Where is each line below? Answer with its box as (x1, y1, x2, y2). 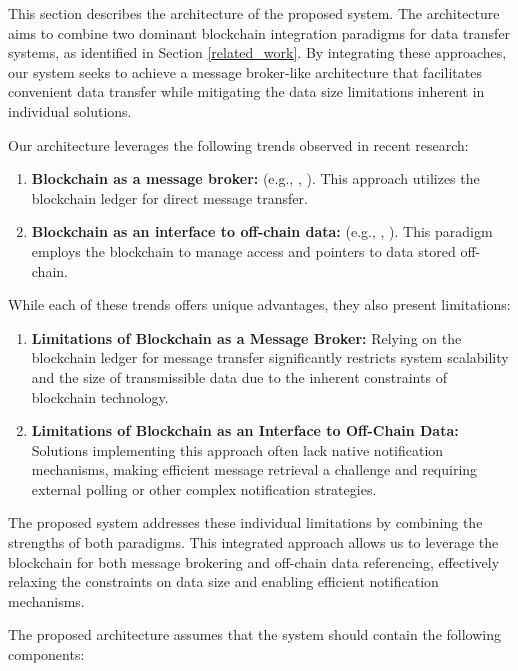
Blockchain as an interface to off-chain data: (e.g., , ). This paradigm (31, 221, 493, 242)
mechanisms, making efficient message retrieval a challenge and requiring (31, 459, 478, 480)
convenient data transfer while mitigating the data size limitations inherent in (8, 81, 485, 102)
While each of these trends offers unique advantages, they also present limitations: (8, 294, 511, 315)
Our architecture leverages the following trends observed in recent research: (8, 134, 469, 155)
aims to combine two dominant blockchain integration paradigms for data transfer (8, 22, 511, 43)
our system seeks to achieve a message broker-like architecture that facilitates (8, 61, 482, 82)
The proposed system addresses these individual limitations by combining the (8, 512, 483, 533)
